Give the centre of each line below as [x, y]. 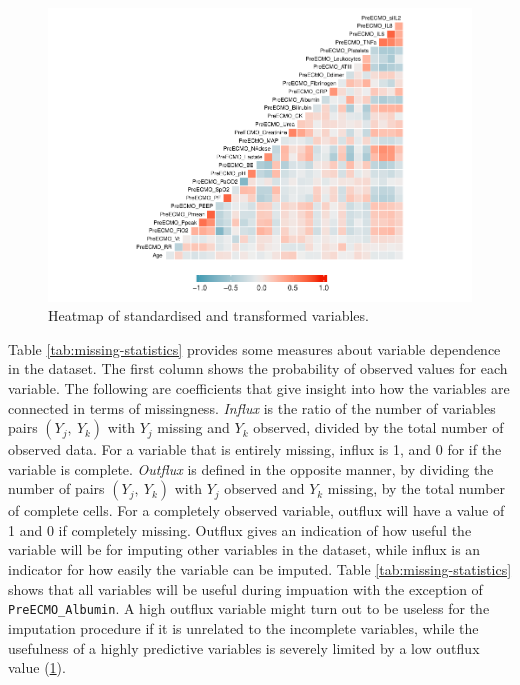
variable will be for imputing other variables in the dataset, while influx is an [244, 549]
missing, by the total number [416, 488]
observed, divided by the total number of [378, 427]
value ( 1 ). [37, 667]
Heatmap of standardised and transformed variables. [208, 315]
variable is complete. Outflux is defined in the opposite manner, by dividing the [251, 468]
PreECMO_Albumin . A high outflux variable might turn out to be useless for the [249, 608]
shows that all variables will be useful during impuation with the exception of [245, 588]
